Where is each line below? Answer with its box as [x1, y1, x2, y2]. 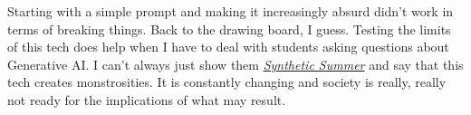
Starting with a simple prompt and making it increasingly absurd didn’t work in [7, 2, 454, 20]
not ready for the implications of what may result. [7, 90, 286, 109]
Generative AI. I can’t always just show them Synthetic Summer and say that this [7, 54, 464, 73]
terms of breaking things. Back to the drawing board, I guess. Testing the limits [7, 19, 451, 38]
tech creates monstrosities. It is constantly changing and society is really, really [7, 72, 447, 91]
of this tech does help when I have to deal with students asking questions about [7, 37, 449, 56]
